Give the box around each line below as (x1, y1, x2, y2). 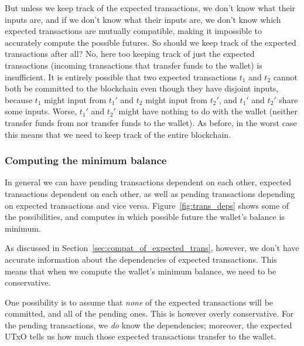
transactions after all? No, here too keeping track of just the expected (5, 48, 255, 60)
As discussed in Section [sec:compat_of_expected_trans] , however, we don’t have (5, 242, 299, 254)
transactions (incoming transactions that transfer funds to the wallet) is (5, 59, 262, 71)
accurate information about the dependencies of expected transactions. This (5, 253, 277, 265)
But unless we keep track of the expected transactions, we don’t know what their (5, 2, 296, 13)
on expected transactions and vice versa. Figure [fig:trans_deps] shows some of (5, 199, 289, 211)
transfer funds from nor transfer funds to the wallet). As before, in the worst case (5, 116, 297, 128)
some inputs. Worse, (5, 105, 77, 117)
